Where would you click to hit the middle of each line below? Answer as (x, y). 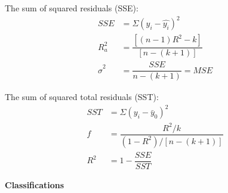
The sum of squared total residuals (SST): (82, 97)
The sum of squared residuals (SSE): (72, 8)
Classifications (35, 184)
